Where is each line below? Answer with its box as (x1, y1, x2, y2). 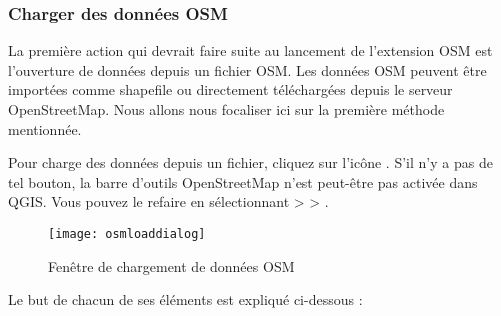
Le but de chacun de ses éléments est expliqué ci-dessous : (8, 289, 363, 310)
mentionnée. (8, 118, 82, 139)
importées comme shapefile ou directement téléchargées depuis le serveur (8, 79, 453, 100)
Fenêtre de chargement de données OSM (48, 255, 295, 276)
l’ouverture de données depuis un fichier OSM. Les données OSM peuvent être (8, 59, 487, 80)
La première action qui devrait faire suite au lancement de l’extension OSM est (8, 40, 493, 61)
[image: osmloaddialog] (48, 226, 206, 241)
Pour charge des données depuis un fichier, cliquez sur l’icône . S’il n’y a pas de (8, 152, 493, 173)
